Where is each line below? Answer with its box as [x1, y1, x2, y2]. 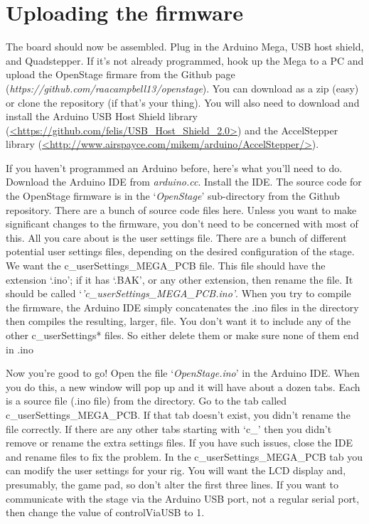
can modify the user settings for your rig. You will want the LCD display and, [6, 463, 346, 478]
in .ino [6, 341, 33, 356]
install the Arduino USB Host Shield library [6, 109, 198, 124]
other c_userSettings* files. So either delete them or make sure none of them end [6, 328, 359, 342]
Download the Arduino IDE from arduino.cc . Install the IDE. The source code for [6, 174, 362, 189]
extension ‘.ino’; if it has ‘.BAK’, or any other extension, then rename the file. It [6, 272, 353, 287]
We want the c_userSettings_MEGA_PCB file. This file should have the [6, 258, 326, 273]
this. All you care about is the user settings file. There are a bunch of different [6, 230, 347, 245]
